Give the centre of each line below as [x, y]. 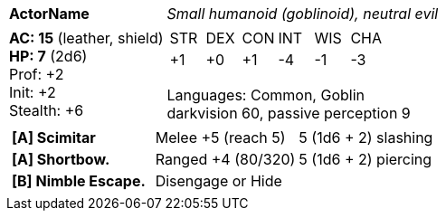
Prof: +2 [37, 74]
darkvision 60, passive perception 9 [289, 113]
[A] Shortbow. [61, 159]
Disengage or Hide [218, 181]
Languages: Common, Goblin [266, 95]
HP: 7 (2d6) [48, 56]
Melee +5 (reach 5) [220, 137]
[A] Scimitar [54, 137]
